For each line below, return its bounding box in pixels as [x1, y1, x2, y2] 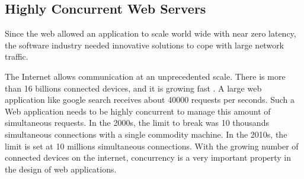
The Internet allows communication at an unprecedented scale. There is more [5, 70, 286, 82]
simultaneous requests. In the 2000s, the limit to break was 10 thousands [5, 116, 269, 129]
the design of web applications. [5, 162, 117, 175]
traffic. [5, 50, 28, 63]
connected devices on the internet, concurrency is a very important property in [5, 151, 292, 164]
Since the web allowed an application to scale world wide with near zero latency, [5, 27, 296, 40]
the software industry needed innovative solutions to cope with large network [5, 38, 284, 51]
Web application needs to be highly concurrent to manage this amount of [5, 105, 271, 117]
